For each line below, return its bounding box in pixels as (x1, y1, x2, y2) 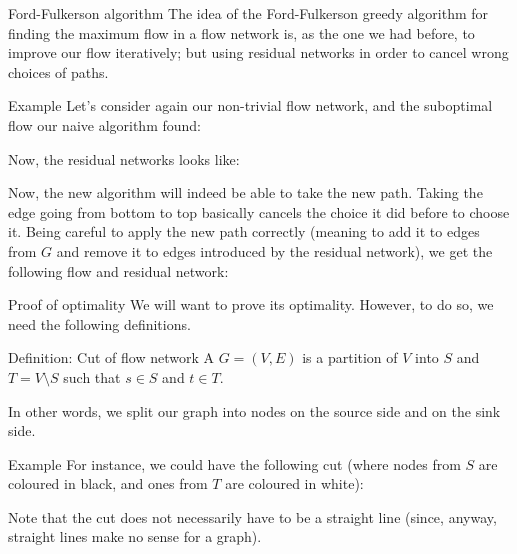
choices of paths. (8, 61, 109, 82)
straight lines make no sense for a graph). (8, 526, 262, 547)
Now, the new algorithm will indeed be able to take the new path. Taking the (8, 182, 483, 203)
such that (63, 366, 121, 387)
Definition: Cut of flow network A (8, 347, 214, 368)
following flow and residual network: (8, 260, 229, 281)
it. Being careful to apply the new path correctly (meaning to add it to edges (8, 221, 480, 242)
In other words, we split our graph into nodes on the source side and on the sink (8, 400, 501, 421)
